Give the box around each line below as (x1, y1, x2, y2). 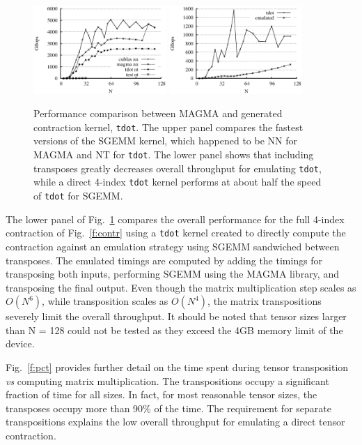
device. (6, 336, 35, 351)
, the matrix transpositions (207, 294, 322, 308)
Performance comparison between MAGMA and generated (33, 106, 283, 121)
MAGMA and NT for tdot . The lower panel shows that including (33, 147, 314, 162)
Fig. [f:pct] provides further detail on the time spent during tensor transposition (6, 360, 349, 375)
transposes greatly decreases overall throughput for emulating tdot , (33, 160, 322, 175)
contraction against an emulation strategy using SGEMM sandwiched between (6, 239, 340, 253)
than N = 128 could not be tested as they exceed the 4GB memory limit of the (6, 322, 343, 337)
